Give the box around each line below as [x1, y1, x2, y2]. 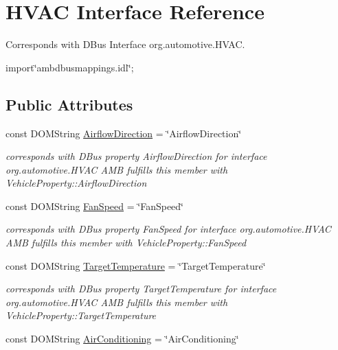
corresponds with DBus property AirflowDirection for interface [5, 149, 267, 163]
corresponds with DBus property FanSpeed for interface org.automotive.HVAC [5, 222, 331, 236]
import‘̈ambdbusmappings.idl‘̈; [5, 60, 134, 74]
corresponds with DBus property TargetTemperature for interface [5, 281, 277, 296]
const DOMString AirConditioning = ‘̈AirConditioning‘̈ [5, 331, 239, 346]
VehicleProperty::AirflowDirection [5, 176, 147, 190]
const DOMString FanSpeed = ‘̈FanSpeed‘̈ [5, 198, 184, 213]
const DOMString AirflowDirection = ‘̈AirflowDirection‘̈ [5, 126, 242, 140]
